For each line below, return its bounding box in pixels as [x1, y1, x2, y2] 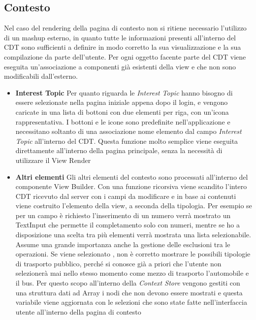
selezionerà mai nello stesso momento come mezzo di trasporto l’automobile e [15, 268, 249, 278]
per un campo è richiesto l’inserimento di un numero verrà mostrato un [15, 210, 231, 220]
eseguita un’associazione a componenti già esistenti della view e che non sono [4, 61, 236, 71]
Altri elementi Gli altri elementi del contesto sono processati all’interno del [15, 171, 248, 182]
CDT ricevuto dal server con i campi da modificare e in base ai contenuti [15, 191, 236, 201]
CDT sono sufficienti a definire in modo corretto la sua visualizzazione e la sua [4, 42, 241, 52]
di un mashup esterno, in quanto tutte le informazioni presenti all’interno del [4, 32, 236, 42]
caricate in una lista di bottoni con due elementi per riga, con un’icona [15, 106, 229, 117]
